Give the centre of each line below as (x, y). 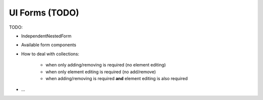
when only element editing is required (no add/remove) (101, 72)
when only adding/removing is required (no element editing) (106, 65)
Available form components (49, 45)
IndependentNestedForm (46, 36)
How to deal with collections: (50, 54)
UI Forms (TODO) (44, 13)
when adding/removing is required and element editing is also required (117, 78)
